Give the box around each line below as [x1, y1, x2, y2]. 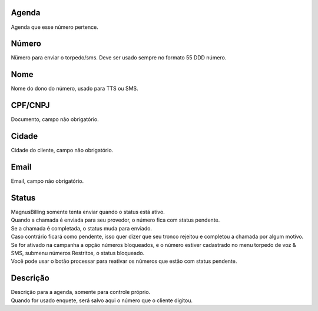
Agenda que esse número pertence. [11, 24, 98, 31]
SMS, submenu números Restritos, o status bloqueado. [11, 249, 145, 256]
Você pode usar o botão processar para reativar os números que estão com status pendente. [11, 258, 237, 265]
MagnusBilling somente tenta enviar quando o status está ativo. [11, 208, 165, 215]
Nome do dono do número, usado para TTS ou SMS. [11, 85, 138, 92]
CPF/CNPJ [11, 101, 50, 111]
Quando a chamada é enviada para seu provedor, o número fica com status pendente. [11, 216, 220, 223]
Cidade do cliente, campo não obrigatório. [11, 147, 114, 154]
